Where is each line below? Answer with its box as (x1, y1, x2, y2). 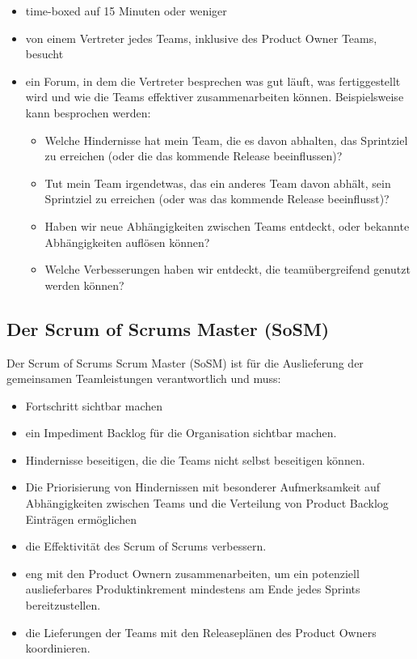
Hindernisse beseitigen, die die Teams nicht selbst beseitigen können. (25, 451, 365, 468)
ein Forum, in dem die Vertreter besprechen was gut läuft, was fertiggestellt (25, 72, 401, 89)
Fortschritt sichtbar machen (25, 397, 163, 414)
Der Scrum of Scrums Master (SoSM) (6, 316, 330, 341)
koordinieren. (25, 640, 91, 657)
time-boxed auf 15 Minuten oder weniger (25, 2, 227, 19)
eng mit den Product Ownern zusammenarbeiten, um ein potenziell (25, 564, 360, 581)
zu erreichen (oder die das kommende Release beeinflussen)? (44, 147, 343, 164)
